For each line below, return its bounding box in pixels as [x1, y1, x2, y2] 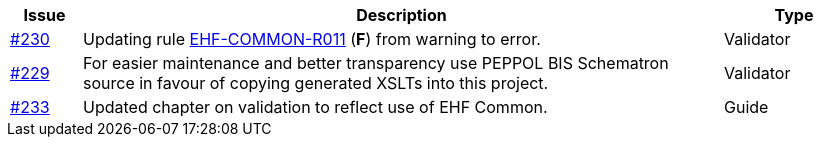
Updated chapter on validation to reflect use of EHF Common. [82, 97, 548, 117]
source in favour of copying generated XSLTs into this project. [82, 73, 549, 93]
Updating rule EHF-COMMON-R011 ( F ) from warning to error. [82, 29, 541, 49]
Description [356, 5, 447, 25]
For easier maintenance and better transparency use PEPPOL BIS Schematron [82, 53, 669, 73]
